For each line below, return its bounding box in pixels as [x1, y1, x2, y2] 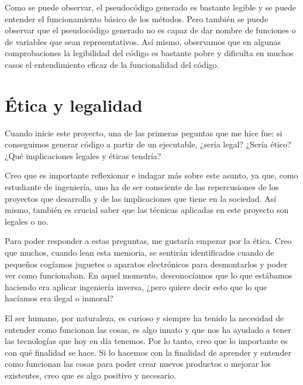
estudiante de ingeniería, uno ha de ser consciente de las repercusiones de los [5, 181, 279, 193]
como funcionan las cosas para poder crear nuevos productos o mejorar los [5, 357, 271, 370]
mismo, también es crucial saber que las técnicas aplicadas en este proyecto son [5, 204, 289, 216]
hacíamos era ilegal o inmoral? [5, 292, 113, 304]
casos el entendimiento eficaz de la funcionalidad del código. [5, 58, 219, 70]
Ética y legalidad [5, 92, 143, 116]
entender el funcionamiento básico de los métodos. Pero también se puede [5, 12, 268, 25]
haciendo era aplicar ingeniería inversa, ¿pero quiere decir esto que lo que [5, 280, 267, 293]
